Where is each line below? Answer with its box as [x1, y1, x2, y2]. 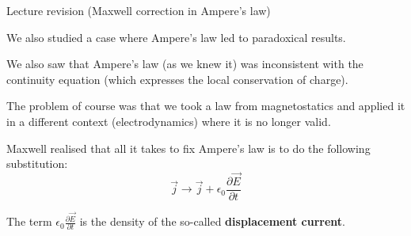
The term [6, 213, 52, 230]
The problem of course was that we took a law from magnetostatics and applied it [6, 97, 405, 114]
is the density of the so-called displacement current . [79, 213, 345, 230]
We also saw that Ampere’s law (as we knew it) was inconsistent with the [6, 55, 363, 72]
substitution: [6, 155, 68, 172]
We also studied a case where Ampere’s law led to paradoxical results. [6, 29, 346, 45]
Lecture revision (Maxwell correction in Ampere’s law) [6, 2, 271, 18]
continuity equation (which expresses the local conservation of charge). [6, 70, 348, 87]
